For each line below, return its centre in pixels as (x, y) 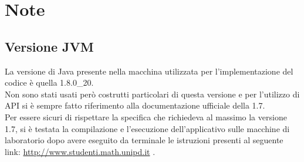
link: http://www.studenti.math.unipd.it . (80, 151)
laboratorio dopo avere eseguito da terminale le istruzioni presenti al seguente (144, 140)
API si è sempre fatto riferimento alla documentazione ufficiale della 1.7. (135, 105)
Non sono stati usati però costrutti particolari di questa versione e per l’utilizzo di (152, 94)
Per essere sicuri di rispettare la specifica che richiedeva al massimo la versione (146, 117)
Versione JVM (49, 46)
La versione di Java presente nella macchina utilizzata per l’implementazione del (149, 71)
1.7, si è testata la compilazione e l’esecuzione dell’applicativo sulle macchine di (147, 128)
